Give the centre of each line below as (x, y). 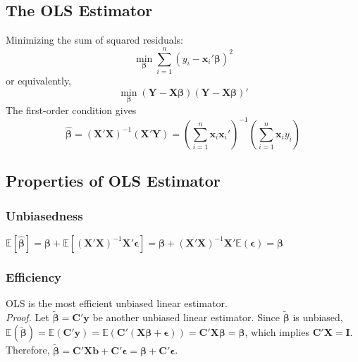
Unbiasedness (44, 215)
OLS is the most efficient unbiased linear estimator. (117, 303)
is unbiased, (318, 317)
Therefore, (28, 350)
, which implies (277, 332)
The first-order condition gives (71, 110)
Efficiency (33, 276)
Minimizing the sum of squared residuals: (95, 40)
